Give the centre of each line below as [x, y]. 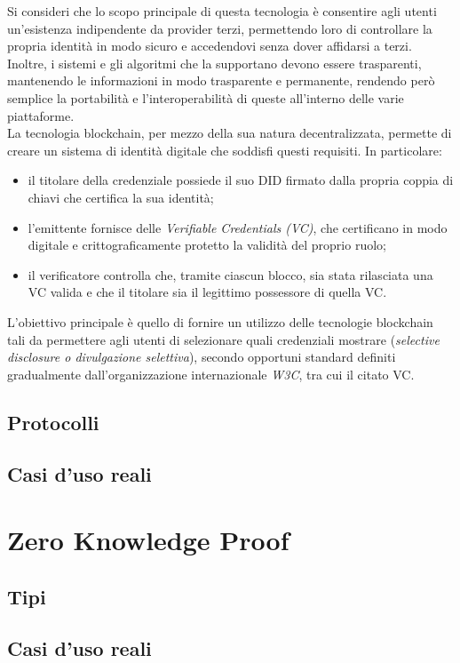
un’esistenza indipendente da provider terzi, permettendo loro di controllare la [220, 28]
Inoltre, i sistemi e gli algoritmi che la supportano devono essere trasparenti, [214, 63]
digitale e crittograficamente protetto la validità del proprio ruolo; [207, 245]
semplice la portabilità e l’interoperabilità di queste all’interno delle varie [206, 97]
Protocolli [53, 422]
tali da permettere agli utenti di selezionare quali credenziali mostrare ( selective [223, 339]
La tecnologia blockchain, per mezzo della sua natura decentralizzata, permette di [230, 133]
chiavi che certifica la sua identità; [121, 197]
